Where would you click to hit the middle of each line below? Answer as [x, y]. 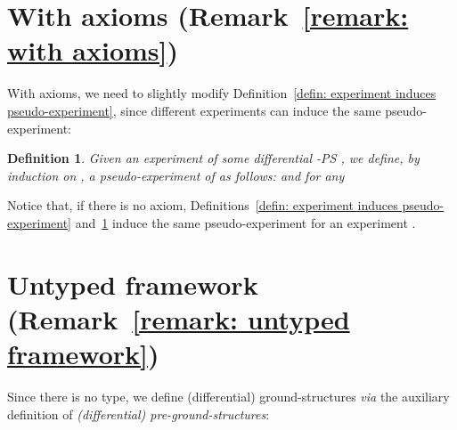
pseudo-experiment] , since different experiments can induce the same [194, 110]
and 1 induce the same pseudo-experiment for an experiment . [245, 222]
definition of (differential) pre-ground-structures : [139, 414]
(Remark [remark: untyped [179, 318]
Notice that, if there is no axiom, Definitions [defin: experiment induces [203, 205]
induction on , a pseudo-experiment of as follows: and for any [176, 175]
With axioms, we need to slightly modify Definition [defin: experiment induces [222, 93]
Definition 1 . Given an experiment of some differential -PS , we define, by [213, 158]
